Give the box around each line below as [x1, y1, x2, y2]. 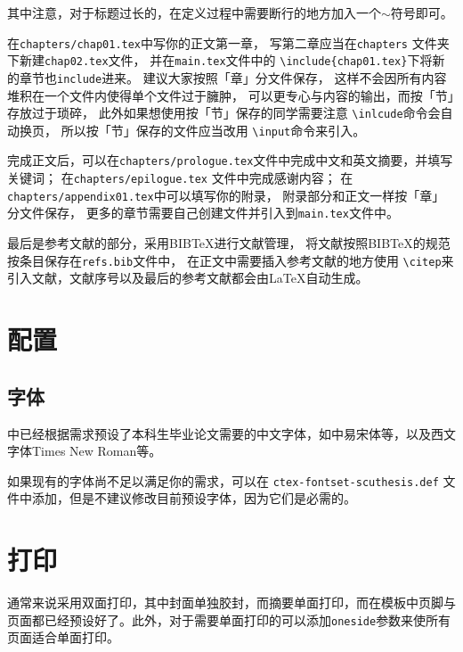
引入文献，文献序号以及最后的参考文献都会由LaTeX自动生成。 [7, 268, 369, 287]
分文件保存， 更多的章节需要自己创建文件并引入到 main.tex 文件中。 [7, 203, 399, 222]
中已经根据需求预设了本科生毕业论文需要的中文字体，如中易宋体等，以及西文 [7, 424, 456, 442]
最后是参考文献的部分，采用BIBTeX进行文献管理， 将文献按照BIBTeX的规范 [7, 234, 451, 252]
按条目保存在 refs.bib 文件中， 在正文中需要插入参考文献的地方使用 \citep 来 [7, 251, 454, 269]
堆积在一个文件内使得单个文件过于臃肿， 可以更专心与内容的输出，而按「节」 [7, 86, 454, 104]
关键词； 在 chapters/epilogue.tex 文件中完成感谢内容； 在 [7, 169, 353, 187]
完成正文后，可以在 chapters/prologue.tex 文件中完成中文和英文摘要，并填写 [7, 151, 453, 169]
